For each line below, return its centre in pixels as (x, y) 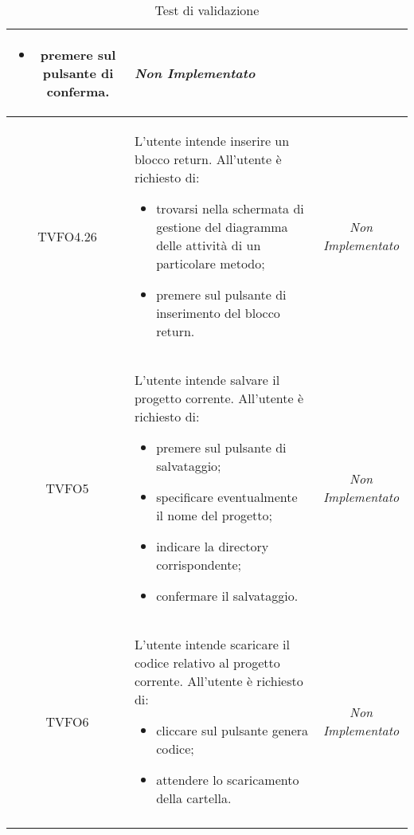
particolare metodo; (211, 263)
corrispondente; (199, 565)
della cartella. (194, 798)
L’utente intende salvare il (207, 380)
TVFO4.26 (67, 236)
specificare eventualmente (227, 497)
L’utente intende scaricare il (212, 644)
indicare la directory (213, 546)
